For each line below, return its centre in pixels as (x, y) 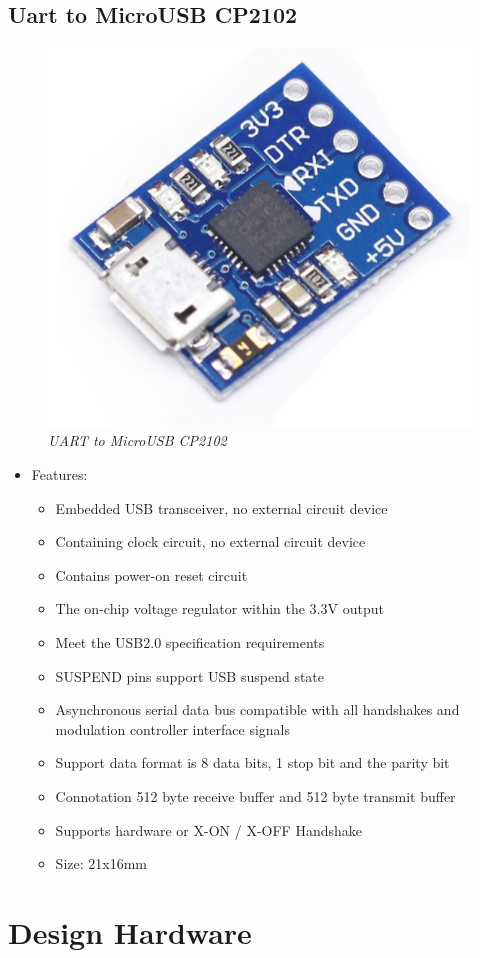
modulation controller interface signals (172, 728)
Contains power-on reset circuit (151, 574)
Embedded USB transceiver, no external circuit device (221, 507)
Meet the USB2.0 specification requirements (190, 642)
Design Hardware (130, 931)
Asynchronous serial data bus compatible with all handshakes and (257, 709)
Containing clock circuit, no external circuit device (210, 541)
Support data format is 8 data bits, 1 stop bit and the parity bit (252, 762)
